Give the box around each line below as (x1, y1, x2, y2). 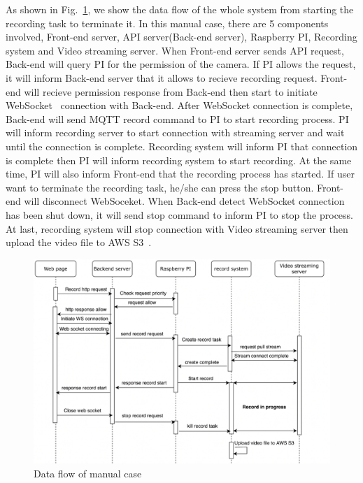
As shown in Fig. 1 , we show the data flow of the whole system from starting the (6, 2, 354, 16)
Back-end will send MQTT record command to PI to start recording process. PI (6, 111, 349, 126)
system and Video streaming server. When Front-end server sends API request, (6, 43, 344, 57)
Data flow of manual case (34, 466, 142, 480)
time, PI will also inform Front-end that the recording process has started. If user (6, 166, 355, 181)
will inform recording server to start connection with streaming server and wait (6, 125, 345, 140)
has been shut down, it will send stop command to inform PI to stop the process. (6, 207, 354, 222)
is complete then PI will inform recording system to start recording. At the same (6, 152, 352, 167)
